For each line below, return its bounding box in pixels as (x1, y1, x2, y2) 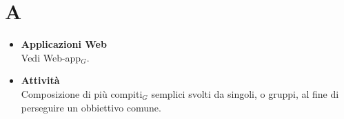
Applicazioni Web (21, 37, 107, 51)
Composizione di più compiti (21, 86, 143, 101)
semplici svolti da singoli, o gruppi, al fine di (151, 86, 339, 101)
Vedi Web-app (21, 50, 81, 64)
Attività (21, 73, 60, 88)
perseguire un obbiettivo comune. (21, 100, 161, 114)
